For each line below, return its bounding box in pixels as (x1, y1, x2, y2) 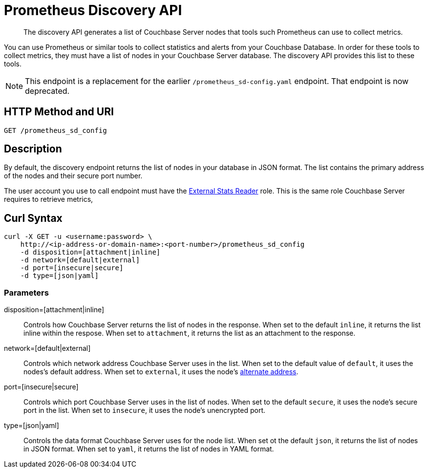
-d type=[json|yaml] (20, 272, 99, 280)
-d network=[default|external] (20, 256, 140, 264)
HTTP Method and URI (4, 106, 114, 118)
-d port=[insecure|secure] (20, 264, 124, 272)
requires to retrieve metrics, (4, 195, 93, 204)
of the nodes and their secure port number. (4, 172, 143, 180)
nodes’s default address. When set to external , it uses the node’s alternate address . (23, 367, 299, 376)
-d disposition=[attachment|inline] (20, 248, 161, 257)
